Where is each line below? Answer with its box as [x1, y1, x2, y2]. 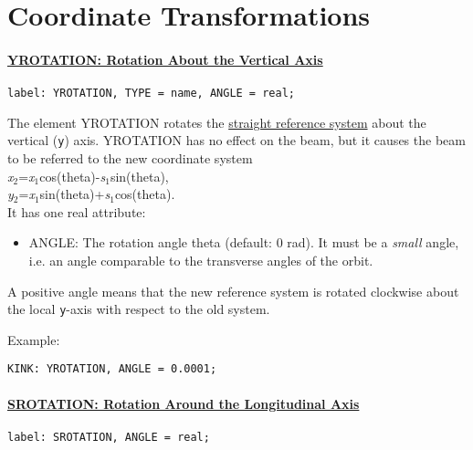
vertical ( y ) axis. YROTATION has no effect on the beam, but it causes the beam [7, 131, 466, 150]
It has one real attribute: [7, 202, 146, 221]
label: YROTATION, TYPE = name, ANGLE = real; [7, 87, 295, 100]
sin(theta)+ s [39, 184, 110, 204]
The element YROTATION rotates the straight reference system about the [7, 112, 426, 131]
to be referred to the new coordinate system [7, 149, 253, 168]
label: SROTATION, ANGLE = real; [7, 430, 210, 444]
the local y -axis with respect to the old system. [7, 299, 270, 319]
